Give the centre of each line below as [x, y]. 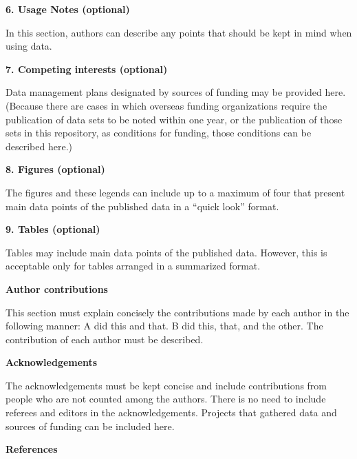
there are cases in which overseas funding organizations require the [186, 105]
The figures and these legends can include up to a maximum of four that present [175, 192]
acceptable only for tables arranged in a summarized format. [133, 266]
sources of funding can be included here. [90, 426]
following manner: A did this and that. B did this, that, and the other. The [164, 326]
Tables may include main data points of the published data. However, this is [166, 252]
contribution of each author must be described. [105, 339]
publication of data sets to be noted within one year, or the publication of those [174, 119]
